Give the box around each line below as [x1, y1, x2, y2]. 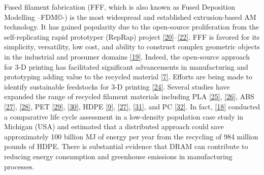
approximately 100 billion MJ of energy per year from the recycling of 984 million [4, 131, 258, 141]
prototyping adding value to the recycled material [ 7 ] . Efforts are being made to [4, 71, 252, 82]
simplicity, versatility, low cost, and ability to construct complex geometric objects [4, 41, 260, 52]
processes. [4, 161, 35, 171]
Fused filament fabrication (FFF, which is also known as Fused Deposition [4, 2, 236, 12]
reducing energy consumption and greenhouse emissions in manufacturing [4, 151, 233, 161]
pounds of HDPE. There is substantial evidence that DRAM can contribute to [4, 141, 248, 152]
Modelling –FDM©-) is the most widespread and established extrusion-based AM [4, 11, 256, 22]
